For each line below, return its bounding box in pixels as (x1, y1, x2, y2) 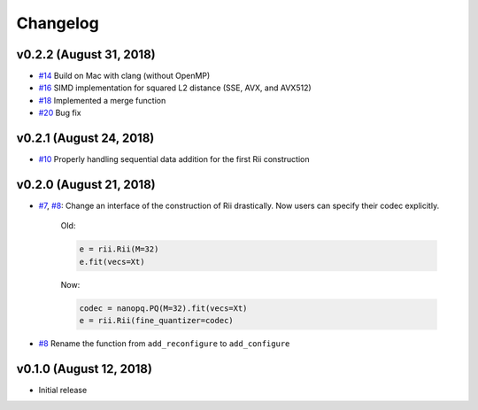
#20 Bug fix (38, 107, 81, 119)
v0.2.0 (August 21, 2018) (16, 177, 156, 192)
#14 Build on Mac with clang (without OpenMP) (38, 71, 211, 81)
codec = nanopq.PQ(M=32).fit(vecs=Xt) (79, 303, 248, 313)
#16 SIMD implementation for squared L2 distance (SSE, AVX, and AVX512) (38, 82, 312, 93)
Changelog (16, 13, 99, 33)
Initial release (38, 385, 88, 396)
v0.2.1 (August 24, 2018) (16, 131, 155, 146)
